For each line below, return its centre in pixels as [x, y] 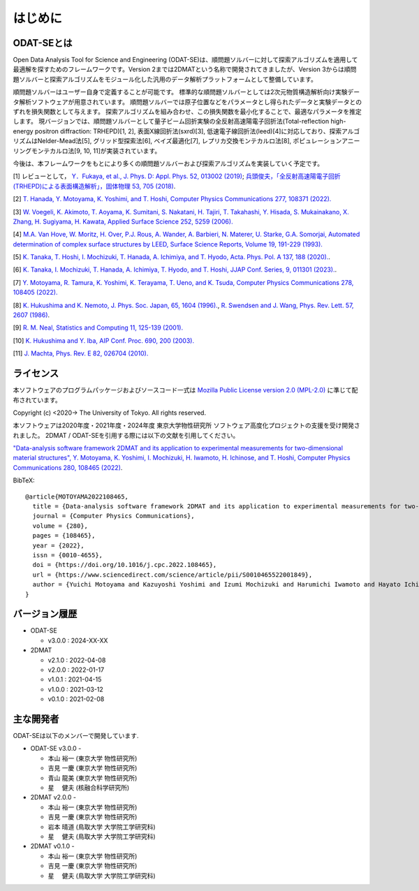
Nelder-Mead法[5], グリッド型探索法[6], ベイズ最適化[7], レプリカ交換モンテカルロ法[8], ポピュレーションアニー [199, 141]
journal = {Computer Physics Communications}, [113, 516]
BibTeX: [24, 480]
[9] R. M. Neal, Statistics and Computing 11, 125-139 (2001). [98, 327]
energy [23, 131]
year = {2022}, [58, 545]
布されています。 [37, 400]
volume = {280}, [60, 526]
